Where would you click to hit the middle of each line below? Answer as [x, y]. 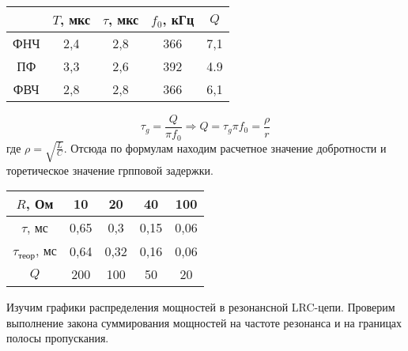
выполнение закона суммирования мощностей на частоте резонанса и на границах [204, 322]
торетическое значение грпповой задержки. [110, 170]
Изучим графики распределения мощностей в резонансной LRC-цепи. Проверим [201, 307]
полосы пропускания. [58, 338]
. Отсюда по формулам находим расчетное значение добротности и [225, 147]
